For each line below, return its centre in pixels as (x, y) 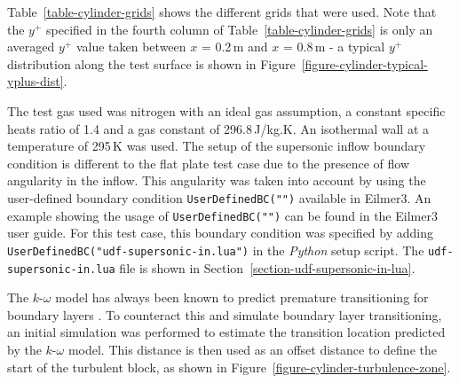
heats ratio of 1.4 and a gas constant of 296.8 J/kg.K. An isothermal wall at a (218, 128)
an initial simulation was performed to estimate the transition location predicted (226, 332)
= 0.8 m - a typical (334, 47)
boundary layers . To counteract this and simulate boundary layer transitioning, (225, 314)
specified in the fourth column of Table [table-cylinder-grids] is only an (240, 29)
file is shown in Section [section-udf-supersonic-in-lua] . (267, 267)
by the (24, 349)
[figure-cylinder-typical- (364, 63)
